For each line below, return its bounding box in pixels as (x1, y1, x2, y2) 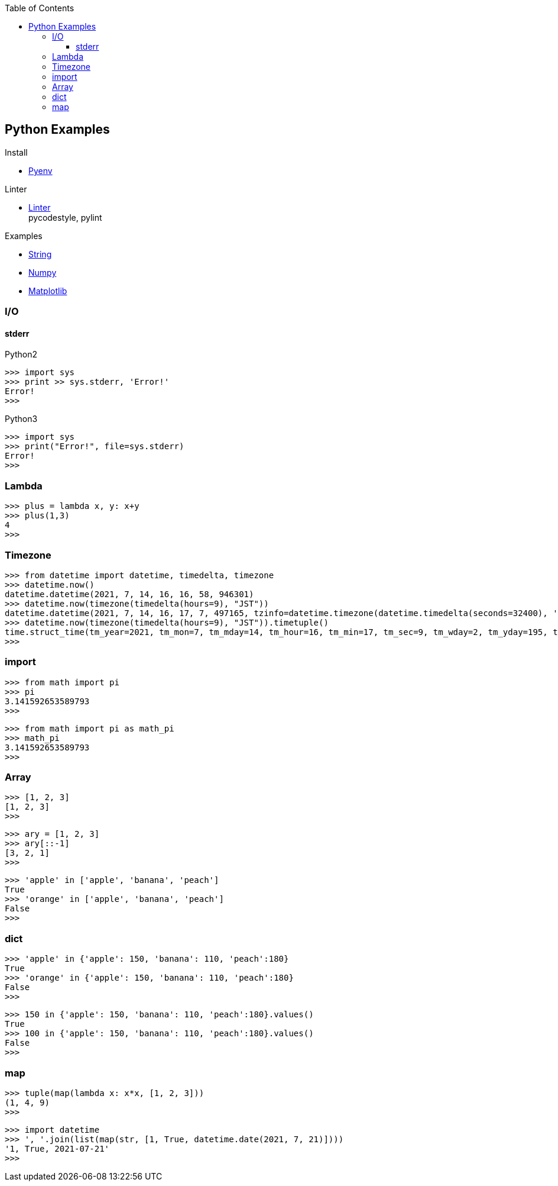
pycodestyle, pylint (28, 212, 102, 223)
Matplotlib (28, 285, 67, 296)
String (28, 249, 52, 259)
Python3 (5, 414, 38, 424)
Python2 (5, 349, 38, 360)
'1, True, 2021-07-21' (5, 1143, 110, 1153)
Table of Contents (5, 3, 74, 13)
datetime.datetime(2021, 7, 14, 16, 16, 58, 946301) (5, 589, 254, 599)
